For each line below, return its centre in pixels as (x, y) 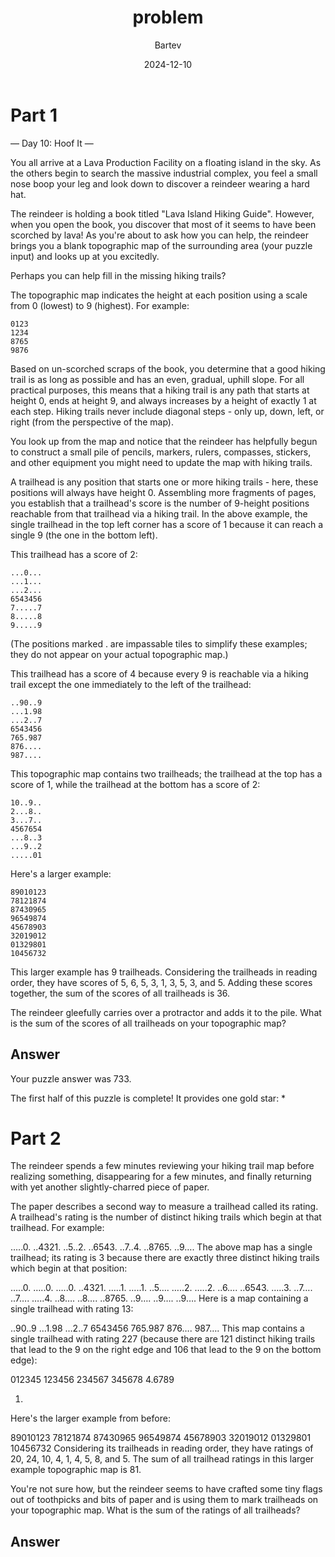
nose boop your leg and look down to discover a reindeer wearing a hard (160, 183)
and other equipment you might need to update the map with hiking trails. (161, 462)
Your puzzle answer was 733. (71, 1078)
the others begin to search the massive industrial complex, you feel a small (164, 173)
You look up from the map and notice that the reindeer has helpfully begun (164, 441)
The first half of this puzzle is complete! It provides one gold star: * (148, 1098)
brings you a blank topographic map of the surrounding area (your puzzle (161, 245)
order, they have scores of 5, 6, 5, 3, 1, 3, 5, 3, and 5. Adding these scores (161, 982)
